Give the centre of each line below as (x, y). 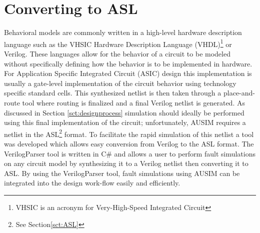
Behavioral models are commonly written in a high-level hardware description (123, 32)
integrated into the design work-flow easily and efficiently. (92, 183)
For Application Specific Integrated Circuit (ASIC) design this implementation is (128, 73)
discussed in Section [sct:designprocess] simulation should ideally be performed (124, 112)
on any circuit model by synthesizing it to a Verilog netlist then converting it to (126, 163)
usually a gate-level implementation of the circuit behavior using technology (120, 83)
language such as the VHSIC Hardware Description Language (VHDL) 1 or (118, 43)
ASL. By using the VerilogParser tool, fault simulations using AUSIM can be (122, 173)
